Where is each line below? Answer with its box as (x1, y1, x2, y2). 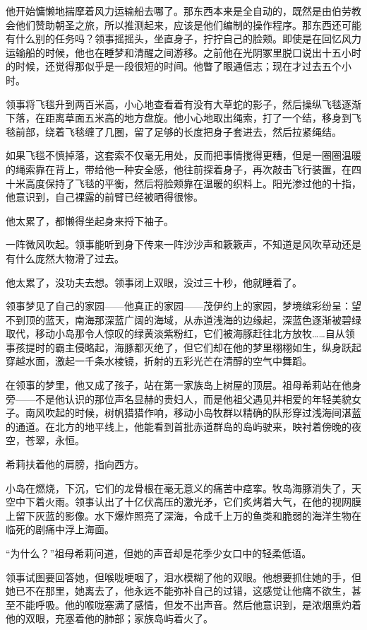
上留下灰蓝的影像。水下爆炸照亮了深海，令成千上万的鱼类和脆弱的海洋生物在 (6, 508, 361, 523)
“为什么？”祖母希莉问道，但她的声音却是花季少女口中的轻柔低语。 (6, 546, 312, 560)
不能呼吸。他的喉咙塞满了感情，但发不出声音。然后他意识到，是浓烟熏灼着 (15, 597, 361, 612)
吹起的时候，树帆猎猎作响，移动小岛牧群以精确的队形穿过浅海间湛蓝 (44, 405, 361, 420)
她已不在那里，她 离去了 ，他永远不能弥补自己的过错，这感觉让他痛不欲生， (6, 583, 351, 598)
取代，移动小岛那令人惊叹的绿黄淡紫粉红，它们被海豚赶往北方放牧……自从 (6, 326, 345, 341)
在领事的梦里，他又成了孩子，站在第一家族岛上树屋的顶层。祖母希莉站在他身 (6, 378, 361, 392)
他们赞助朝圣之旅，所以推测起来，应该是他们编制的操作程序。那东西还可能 (15, 17, 361, 32)
